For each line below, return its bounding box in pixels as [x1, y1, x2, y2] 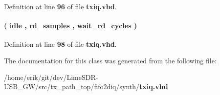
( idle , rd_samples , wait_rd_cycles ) [4, 20, 137, 31]
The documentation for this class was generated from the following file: [4, 55, 217, 65]
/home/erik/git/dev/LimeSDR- [4, 72, 98, 82]
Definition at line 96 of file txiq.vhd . [4, 1, 117, 11]
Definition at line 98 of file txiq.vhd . [4, 39, 117, 49]
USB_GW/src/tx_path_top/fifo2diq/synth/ [4, 81, 140, 92]
